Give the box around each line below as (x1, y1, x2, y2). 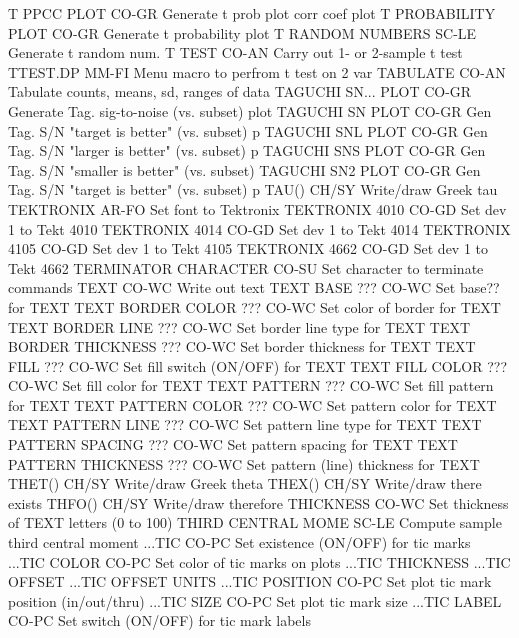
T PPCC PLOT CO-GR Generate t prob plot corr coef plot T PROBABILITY (8, 3, 496, 23)
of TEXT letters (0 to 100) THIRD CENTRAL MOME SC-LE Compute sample (8, 512, 502, 533)
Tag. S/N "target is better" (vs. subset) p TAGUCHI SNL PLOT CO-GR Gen (8, 120, 488, 141)
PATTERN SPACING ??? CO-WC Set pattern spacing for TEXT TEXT (8, 434, 458, 455)
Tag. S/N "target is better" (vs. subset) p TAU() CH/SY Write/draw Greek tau (8, 179, 498, 200)
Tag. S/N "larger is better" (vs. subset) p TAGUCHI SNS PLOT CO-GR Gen (8, 140, 486, 161)
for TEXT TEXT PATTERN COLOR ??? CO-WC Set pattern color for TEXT (8, 394, 497, 415)
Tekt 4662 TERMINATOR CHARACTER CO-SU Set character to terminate (8, 257, 484, 278)
